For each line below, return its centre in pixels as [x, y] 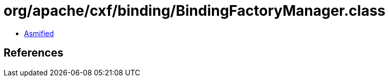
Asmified [39, 33]
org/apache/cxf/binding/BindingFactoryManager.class [195, 11]
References [34, 53]
